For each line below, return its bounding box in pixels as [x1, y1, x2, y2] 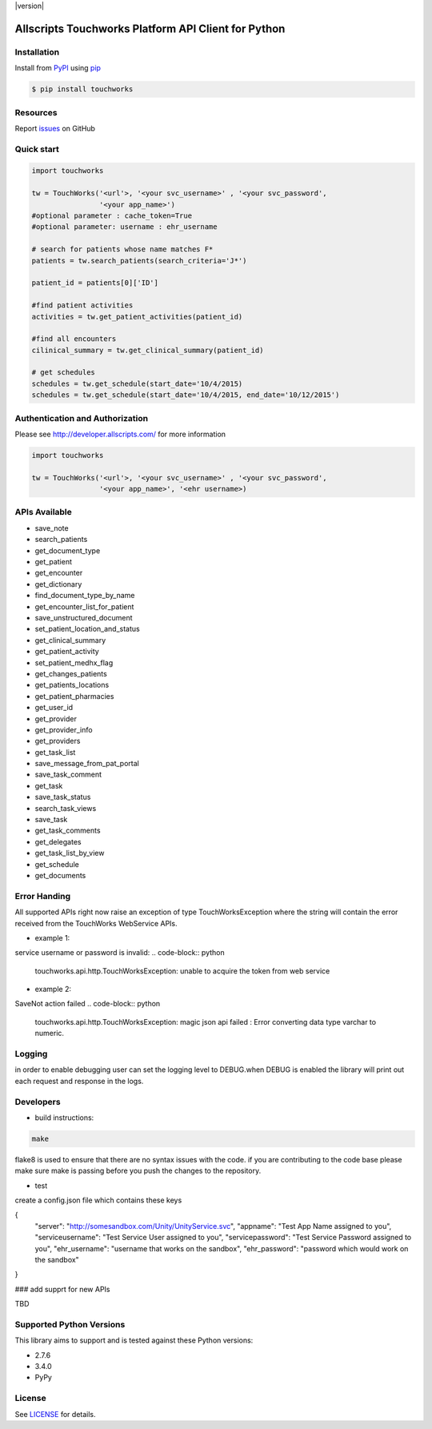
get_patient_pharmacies [34, 691, 114, 700]
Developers [14, 1096, 61, 1107]
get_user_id [34, 703, 74, 712]
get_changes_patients [34, 668, 107, 678]
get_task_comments [34, 825, 101, 836]
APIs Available [14, 507, 72, 518]
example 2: [34, 985, 72, 994]
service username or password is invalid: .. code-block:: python [14, 948, 225, 957]
